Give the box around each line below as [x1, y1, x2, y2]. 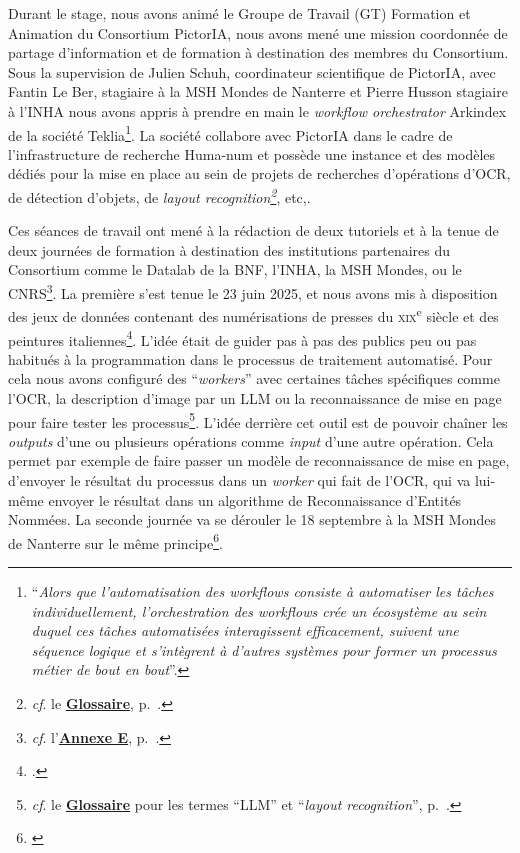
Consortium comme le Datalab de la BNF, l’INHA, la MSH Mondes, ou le [8, 259, 462, 280]
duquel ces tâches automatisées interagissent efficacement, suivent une [31, 620, 459, 641]
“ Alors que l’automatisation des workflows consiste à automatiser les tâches [31, 581, 494, 602]
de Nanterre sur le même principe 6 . [8, 529, 223, 553]
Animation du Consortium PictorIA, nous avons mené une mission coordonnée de [8, 22, 508, 43]
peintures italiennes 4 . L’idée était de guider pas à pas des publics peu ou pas [8, 326, 477, 350]
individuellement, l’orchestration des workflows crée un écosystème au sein [31, 600, 487, 621]
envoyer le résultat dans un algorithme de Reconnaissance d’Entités [48, 489, 462, 510]
